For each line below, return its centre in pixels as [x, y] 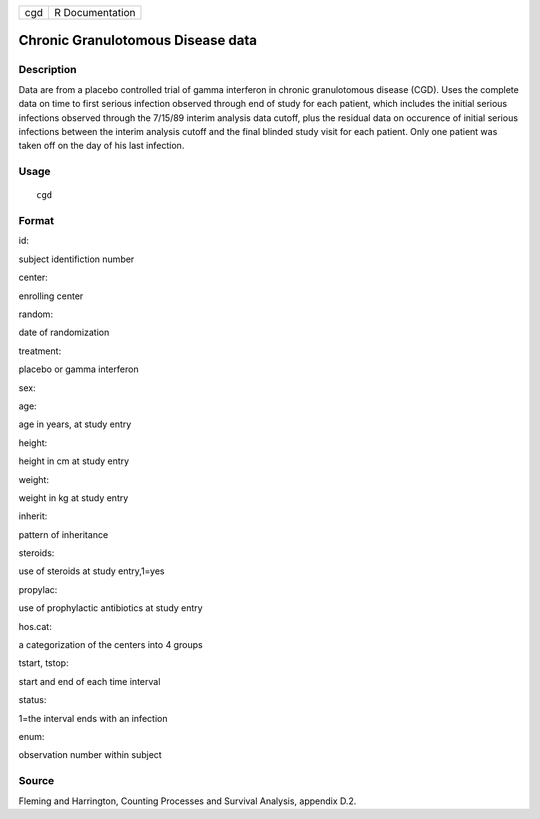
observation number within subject [90, 755]
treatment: [40, 351]
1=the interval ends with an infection [93, 718]
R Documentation [94, 12]
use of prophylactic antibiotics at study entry [111, 608]
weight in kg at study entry [73, 497]
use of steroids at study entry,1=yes [91, 571]
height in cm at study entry [74, 461]
